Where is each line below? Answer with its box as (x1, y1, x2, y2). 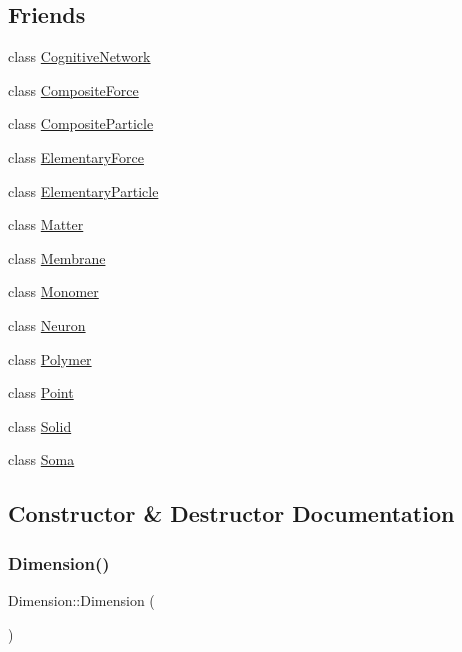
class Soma (8, 449, 75, 470)
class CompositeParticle (8, 113, 154, 134)
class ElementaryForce (8, 146, 144, 167)
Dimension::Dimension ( (8, 589, 155, 610)
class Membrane (8, 247, 106, 268)
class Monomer (8, 281, 99, 302)
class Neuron (8, 314, 86, 335)
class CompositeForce (8, 79, 139, 100)
